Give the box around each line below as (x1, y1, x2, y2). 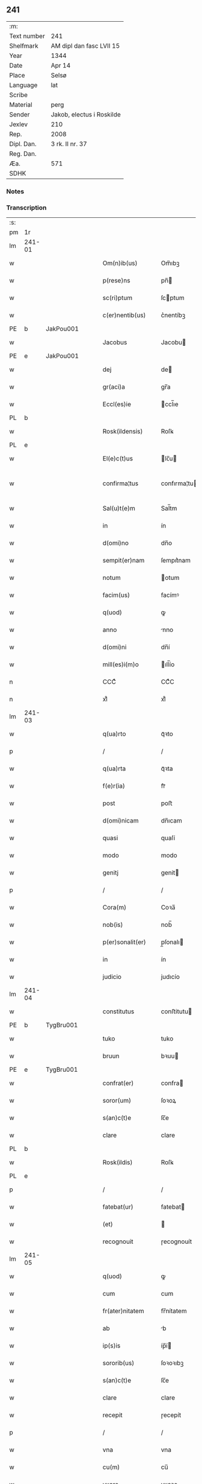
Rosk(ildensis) (102, 427, 143, 436)
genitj (102, 868, 119, 877)
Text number (9, 31, 45, 40)
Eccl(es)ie (102, 400, 131, 409)
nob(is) (102, 920, 123, 929)
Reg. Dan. (9, 149, 37, 158)
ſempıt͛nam (161, 556, 191, 565)
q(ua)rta (102, 765, 126, 773)
